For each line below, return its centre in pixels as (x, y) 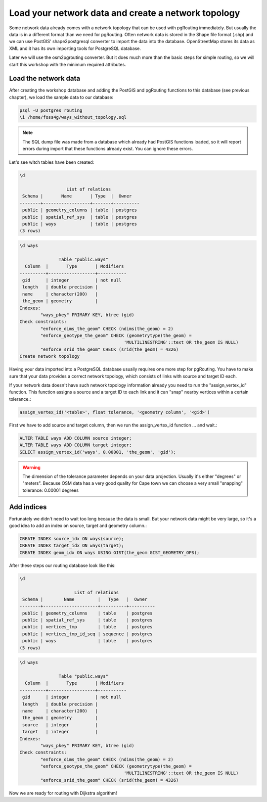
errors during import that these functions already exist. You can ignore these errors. (108, 148)
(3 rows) (30, 231)
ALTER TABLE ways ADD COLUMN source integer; (76, 438)
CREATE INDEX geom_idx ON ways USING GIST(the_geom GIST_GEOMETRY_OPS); (110, 552)
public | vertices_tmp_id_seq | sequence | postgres (88, 634)
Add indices (28, 507)
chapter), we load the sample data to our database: (61, 97)
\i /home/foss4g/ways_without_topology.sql (73, 117)
